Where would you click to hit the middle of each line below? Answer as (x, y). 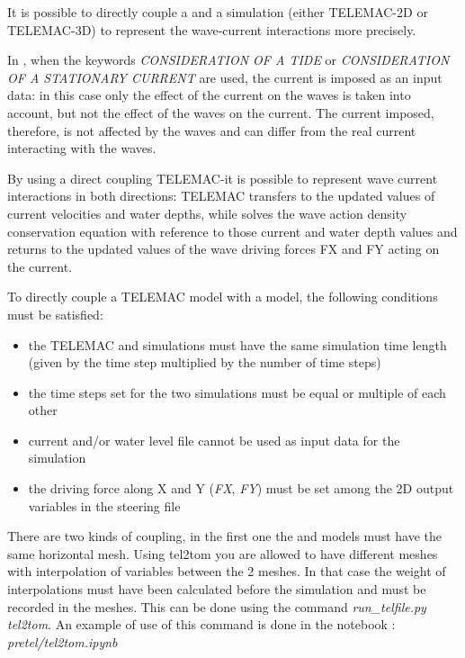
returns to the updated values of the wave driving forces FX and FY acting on (224, 249)
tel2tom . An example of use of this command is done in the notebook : (201, 624)
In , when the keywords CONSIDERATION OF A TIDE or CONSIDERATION (228, 60)
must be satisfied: (55, 314)
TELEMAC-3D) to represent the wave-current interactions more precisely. (212, 29)
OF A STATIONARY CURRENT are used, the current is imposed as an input (225, 77)
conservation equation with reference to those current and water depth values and (232, 231)
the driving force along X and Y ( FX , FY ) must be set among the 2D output (241, 488)
